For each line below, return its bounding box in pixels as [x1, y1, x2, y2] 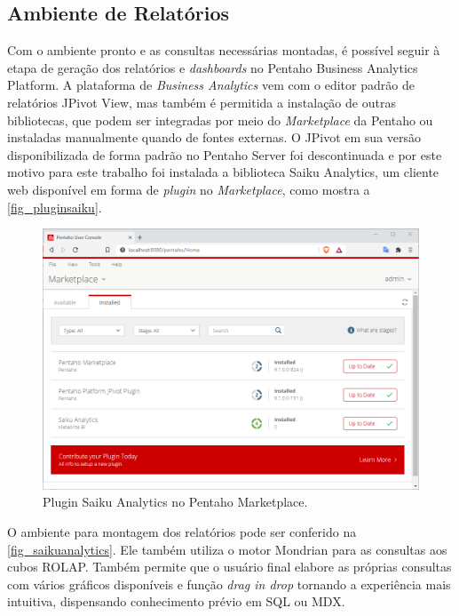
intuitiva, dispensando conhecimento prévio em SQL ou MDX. [7, 592, 345, 611]
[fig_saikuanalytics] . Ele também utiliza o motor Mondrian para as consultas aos [7, 540, 447, 558]
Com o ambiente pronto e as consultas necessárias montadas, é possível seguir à [7, 41, 440, 60]
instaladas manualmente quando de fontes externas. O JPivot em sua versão [7, 128, 422, 147]
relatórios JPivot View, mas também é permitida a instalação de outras [7, 92, 396, 111]
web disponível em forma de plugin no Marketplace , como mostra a [7, 180, 370, 198]
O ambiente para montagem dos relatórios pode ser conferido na [7, 522, 357, 540]
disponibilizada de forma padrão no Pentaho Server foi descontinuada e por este [7, 145, 442, 164]
